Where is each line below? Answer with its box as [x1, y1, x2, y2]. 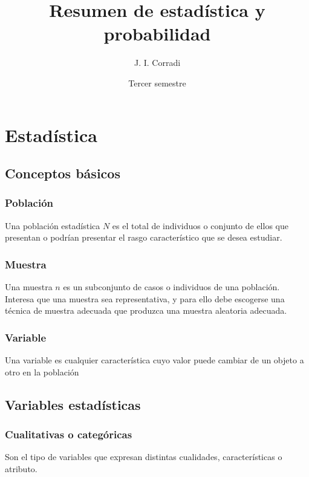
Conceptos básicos [5, 164, 120, 183]
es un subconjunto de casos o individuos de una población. [63, 281, 280, 293]
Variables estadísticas [5, 395, 141, 414]
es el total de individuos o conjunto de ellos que [112, 219, 288, 232]
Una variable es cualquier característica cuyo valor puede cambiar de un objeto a [5, 354, 304, 366]
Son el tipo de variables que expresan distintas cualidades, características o [5, 450, 282, 463]
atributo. [5, 462, 37, 475]
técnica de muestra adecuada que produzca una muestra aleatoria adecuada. [5, 304, 287, 317]
